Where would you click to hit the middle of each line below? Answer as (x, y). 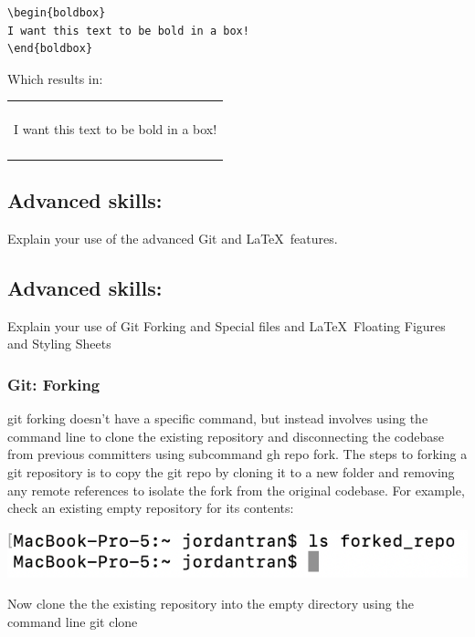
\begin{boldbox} (57, 13)
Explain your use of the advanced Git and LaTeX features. (173, 238)
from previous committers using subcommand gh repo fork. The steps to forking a (237, 454)
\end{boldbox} (50, 49)
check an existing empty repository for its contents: (151, 508)
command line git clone (73, 621)
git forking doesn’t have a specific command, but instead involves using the (218, 418)
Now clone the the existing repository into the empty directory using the (211, 603)
